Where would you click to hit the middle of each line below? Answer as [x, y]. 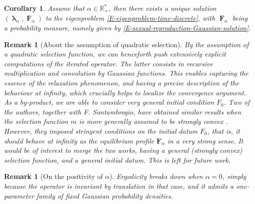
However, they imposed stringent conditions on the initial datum [101, 131]
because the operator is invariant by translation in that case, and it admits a [119, 186]
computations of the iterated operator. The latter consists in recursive [109, 63]
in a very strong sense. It [205, 140]
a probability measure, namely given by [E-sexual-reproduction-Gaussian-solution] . [127, 28]
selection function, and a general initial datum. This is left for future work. [117, 160]
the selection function [36, 121]
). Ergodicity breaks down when [156, 176]
